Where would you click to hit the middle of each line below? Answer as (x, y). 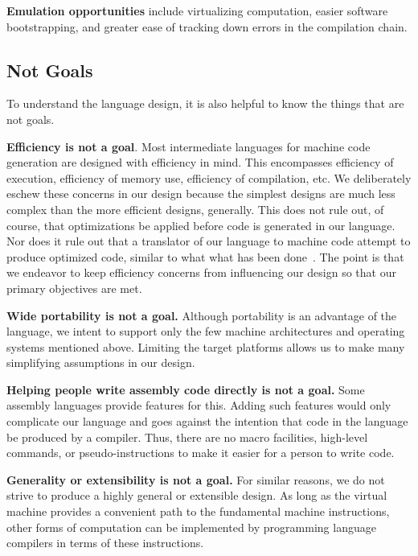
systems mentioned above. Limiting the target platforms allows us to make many (206, 346)
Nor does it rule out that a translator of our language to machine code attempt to (209, 241)
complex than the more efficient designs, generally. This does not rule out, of (195, 209)
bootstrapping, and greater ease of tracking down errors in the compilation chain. (207, 26)
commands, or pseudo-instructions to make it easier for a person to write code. (201, 453)
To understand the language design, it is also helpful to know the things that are (205, 103)
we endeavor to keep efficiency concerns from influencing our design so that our (201, 272)
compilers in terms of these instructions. (105, 543)
